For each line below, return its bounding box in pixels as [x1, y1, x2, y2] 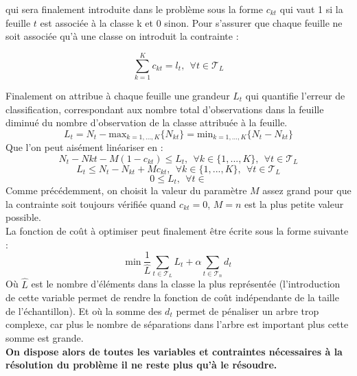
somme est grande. [5, 330, 84, 344]
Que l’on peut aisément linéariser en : [5, 140, 163, 154]
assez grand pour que [262, 183, 352, 198]
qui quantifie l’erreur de [245, 88, 345, 102]
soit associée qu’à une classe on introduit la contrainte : [5, 29, 239, 43]
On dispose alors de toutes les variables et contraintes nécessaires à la [5, 344, 343, 358]
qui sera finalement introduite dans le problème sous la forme [5, 2, 263, 16]
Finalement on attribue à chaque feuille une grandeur [5, 88, 230, 102]
